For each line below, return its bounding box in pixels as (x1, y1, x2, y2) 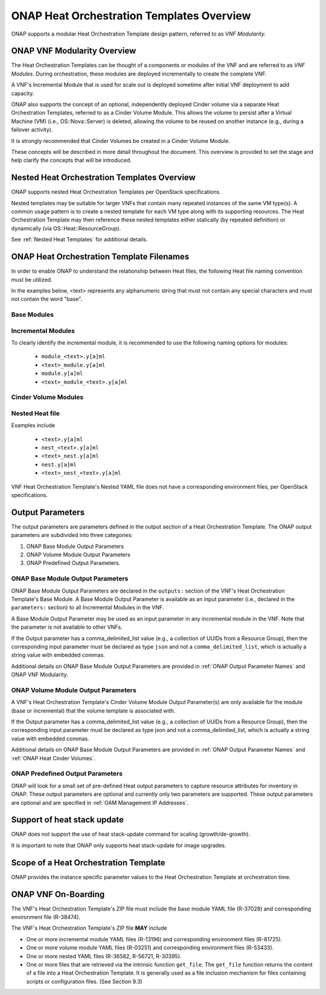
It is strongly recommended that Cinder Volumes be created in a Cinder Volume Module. (11, 137, 231, 144)
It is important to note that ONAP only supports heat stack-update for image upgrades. (11, 842, 226, 849)
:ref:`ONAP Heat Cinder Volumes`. (11, 754, 96, 761)
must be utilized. (11, 276, 53, 283)
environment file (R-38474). (11, 914, 81, 921)
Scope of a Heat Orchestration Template (11, 857, 165, 868)
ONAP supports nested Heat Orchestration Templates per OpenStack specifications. (11, 188, 222, 196)
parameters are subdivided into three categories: (11, 532, 133, 539)
